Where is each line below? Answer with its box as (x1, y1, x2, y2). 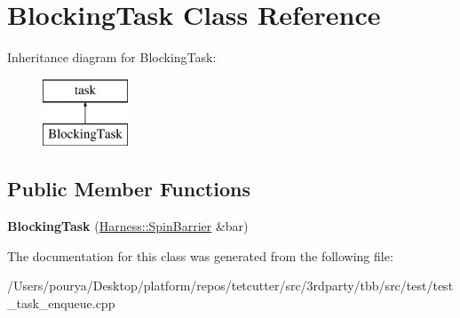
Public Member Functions (7, 175, 250, 203)
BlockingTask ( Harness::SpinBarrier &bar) (7, 217, 249, 235)
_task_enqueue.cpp (7, 293, 115, 312)
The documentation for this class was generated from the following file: (7, 246, 393, 265)
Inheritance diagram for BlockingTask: (7, 48, 217, 67)
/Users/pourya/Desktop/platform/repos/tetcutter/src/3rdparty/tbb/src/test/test (7, 276, 454, 295)
